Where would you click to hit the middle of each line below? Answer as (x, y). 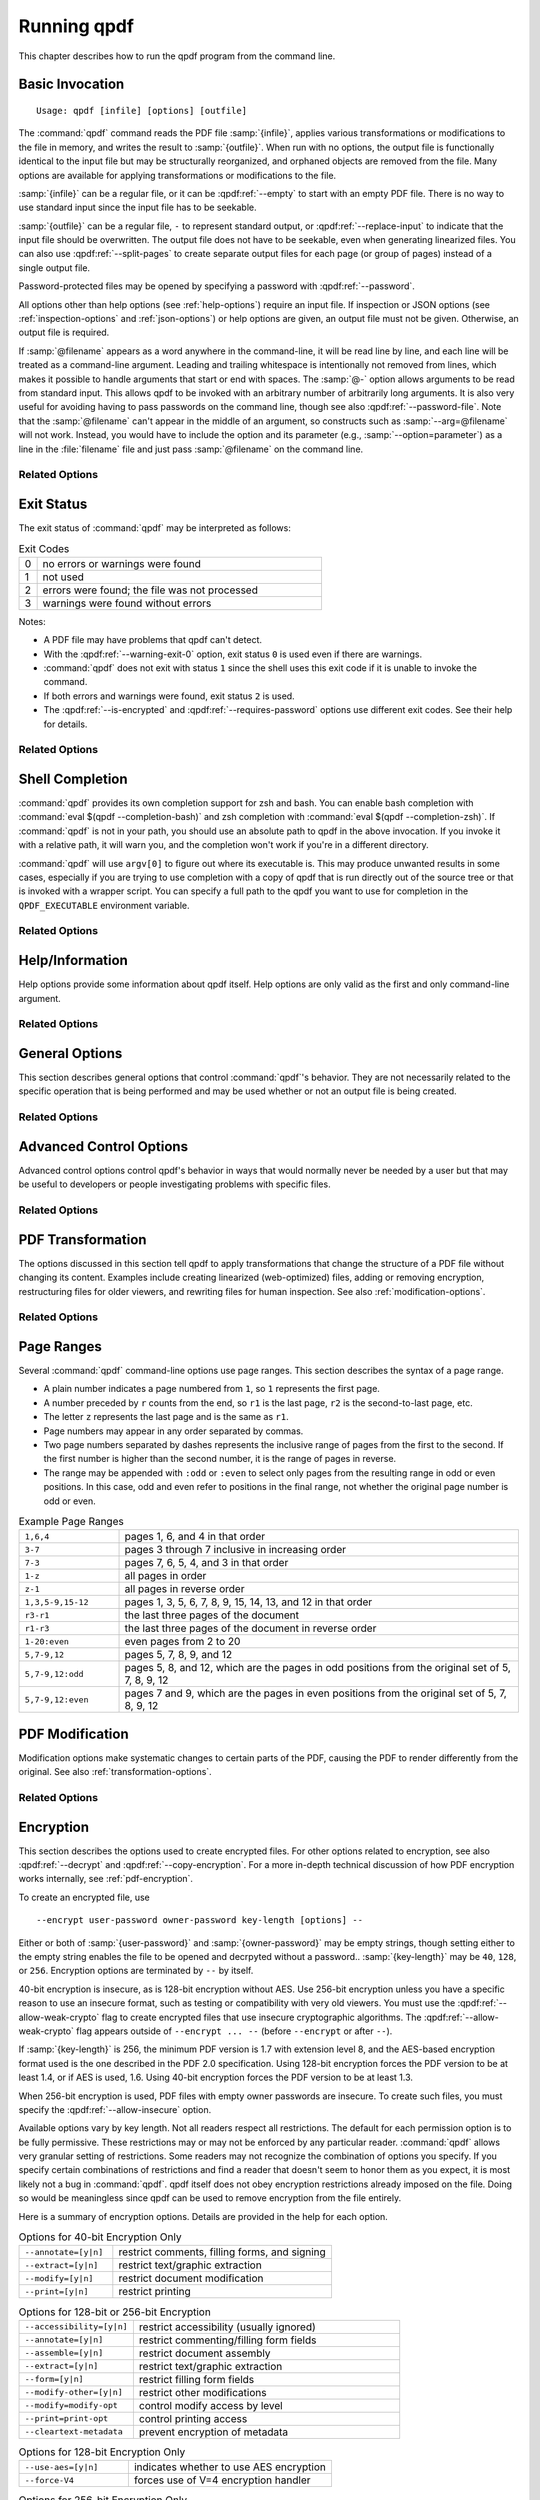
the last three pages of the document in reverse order (250, 1628)
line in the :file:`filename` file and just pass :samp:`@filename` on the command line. (191, 449)
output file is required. (64, 332)
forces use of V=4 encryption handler (222, 2480)
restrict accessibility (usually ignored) (227, 2327)
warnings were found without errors (127, 603)
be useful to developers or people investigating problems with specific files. (174, 1184)
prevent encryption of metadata (213, 2432)
